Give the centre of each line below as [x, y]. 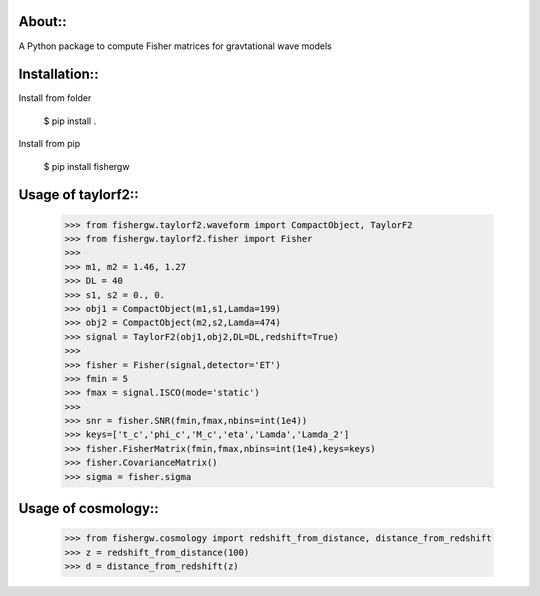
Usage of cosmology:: [88, 508]
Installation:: [58, 74]
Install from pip [49, 144]
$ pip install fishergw [86, 166]
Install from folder [55, 98]
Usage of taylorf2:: [78, 195]
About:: [42, 21]
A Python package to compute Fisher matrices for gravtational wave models [175, 46]
